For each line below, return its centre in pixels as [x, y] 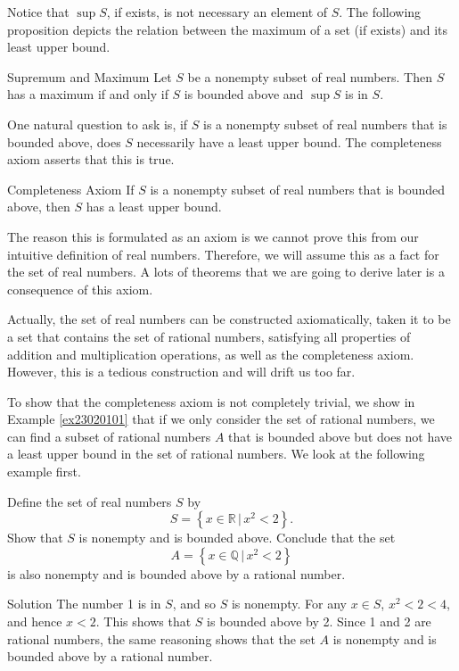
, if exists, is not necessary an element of [217, 12]
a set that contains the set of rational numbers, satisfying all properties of [209, 336]
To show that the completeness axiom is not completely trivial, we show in [211, 401]
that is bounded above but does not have [340, 436]
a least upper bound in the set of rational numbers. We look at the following [216, 454]
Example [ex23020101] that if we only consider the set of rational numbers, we [221, 419]
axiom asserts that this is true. [91, 159]
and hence [35, 621]
